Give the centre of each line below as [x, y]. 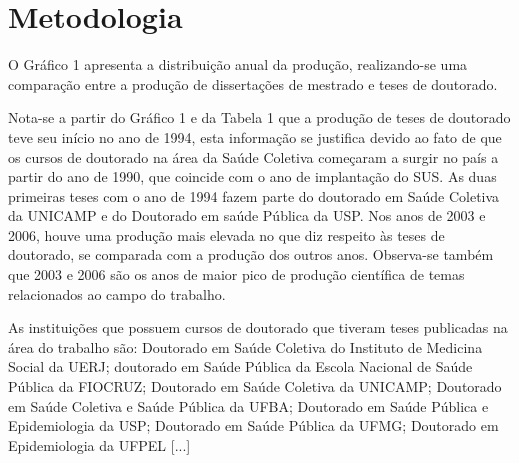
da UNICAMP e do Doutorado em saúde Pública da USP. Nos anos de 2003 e [247, 215]
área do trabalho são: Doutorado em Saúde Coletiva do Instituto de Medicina [245, 346]
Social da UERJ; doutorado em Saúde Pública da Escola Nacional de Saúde [240, 366]
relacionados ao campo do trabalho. [117, 293]
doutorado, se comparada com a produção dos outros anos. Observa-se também [251, 254]
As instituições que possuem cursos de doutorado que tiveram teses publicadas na [258, 327]
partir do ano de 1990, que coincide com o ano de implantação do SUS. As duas [252, 176]
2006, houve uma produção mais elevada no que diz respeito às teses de [226, 234]
